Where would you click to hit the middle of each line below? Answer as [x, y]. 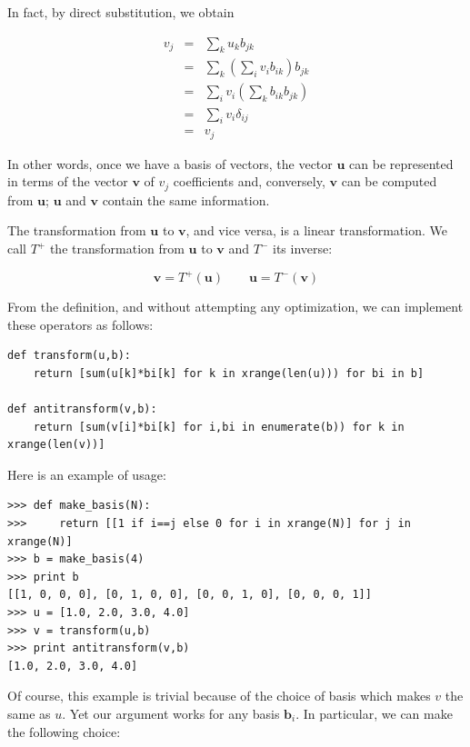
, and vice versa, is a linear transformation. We [316, 230]
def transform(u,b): [70, 356]
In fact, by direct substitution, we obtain [121, 12]
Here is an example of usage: [87, 474]
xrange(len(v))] [56, 445]
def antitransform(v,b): [82, 409]
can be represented [401, 163]
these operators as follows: [80, 324]
